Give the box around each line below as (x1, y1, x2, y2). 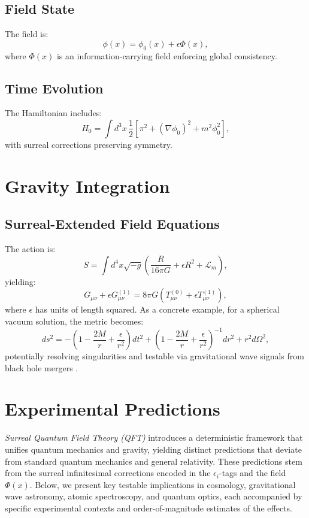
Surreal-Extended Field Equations (5, 214, 220, 233)
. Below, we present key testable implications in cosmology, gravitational (29, 478, 296, 490)
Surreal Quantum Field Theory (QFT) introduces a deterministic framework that (5, 431, 303, 444)
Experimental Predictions (5, 396, 220, 421)
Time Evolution (5, 78, 104, 97)
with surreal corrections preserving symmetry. (5, 138, 172, 150)
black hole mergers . (5, 361, 78, 374)
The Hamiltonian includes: (5, 107, 102, 119)
